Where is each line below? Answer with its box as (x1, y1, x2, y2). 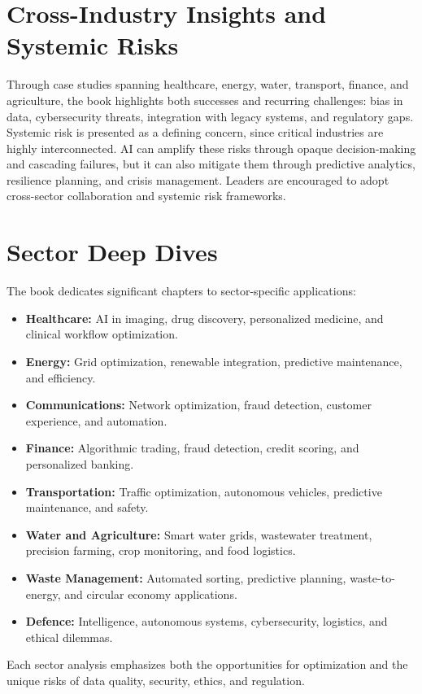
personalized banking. (25, 455, 134, 472)
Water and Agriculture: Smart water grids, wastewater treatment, (25, 526, 372, 543)
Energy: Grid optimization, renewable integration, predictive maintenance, (25, 352, 402, 369)
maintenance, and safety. (25, 499, 149, 516)
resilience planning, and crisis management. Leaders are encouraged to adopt (7, 171, 389, 188)
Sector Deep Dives (7, 235, 218, 268)
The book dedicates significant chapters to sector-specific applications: (7, 282, 356, 299)
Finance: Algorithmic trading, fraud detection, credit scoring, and (25, 439, 359, 456)
